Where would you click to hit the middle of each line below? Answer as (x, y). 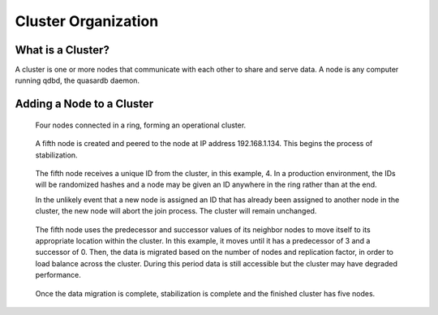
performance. (58, 275)
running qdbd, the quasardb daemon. (77, 80)
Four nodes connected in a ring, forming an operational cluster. (141, 125)
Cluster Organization (87, 21)
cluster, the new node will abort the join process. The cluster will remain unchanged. (176, 211)
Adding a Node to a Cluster (84, 104)
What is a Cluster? (62, 50)
